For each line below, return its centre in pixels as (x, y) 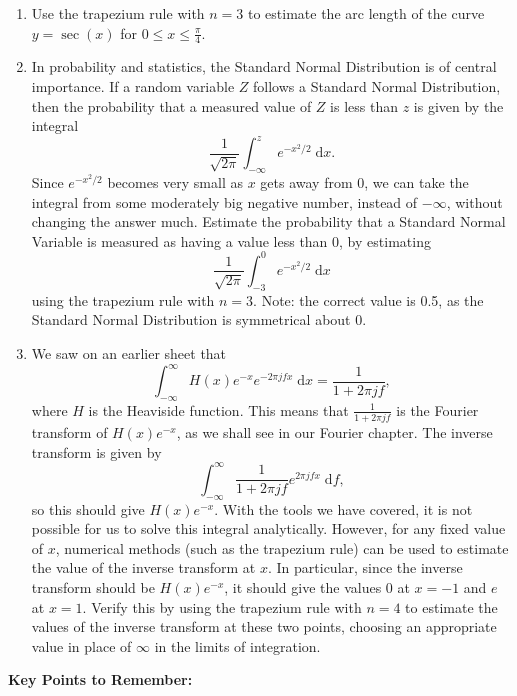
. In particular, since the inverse (365, 567)
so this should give (88, 508)
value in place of (81, 645)
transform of (69, 432)
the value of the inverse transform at (143, 567)
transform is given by (96, 451)
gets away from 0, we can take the (364, 182)
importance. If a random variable (133, 86)
